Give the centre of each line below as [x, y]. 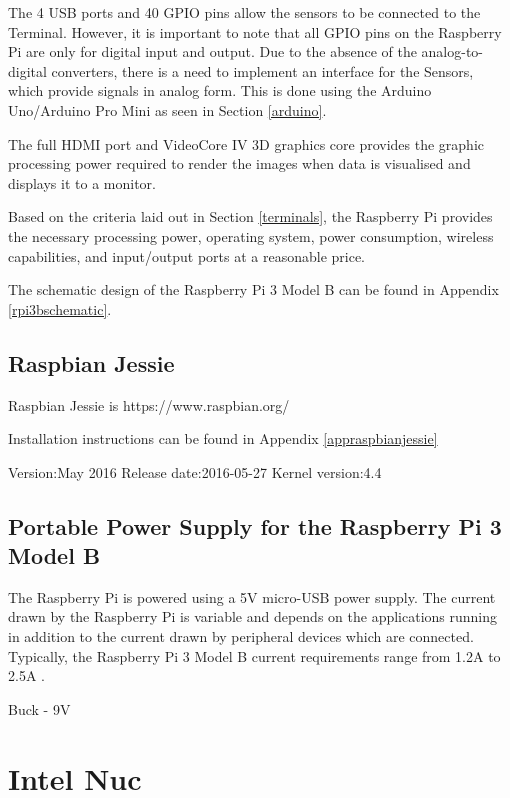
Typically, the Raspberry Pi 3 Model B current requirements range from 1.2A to [254, 655]
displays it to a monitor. [82, 182]
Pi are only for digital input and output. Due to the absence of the [212, 51]
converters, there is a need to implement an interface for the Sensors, [262, 70]
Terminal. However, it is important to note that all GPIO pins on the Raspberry [255, 31]
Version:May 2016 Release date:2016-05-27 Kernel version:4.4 [195, 471]
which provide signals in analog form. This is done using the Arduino [220, 90]
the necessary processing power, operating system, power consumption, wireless [251, 235]
